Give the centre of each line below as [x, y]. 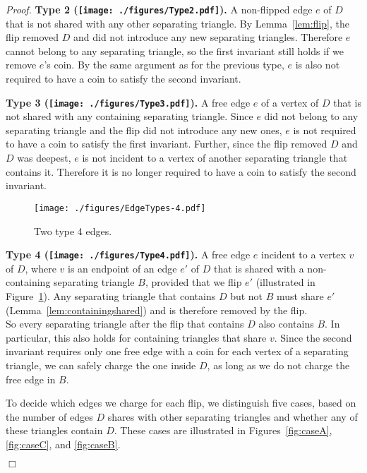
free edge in [31, 379]
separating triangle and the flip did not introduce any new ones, [144, 130]
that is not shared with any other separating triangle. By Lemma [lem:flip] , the [178, 23]
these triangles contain [54, 430]
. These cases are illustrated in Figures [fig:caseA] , [223, 430]
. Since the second [313, 337]
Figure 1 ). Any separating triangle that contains [111, 295]
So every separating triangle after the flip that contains [125, 324]
